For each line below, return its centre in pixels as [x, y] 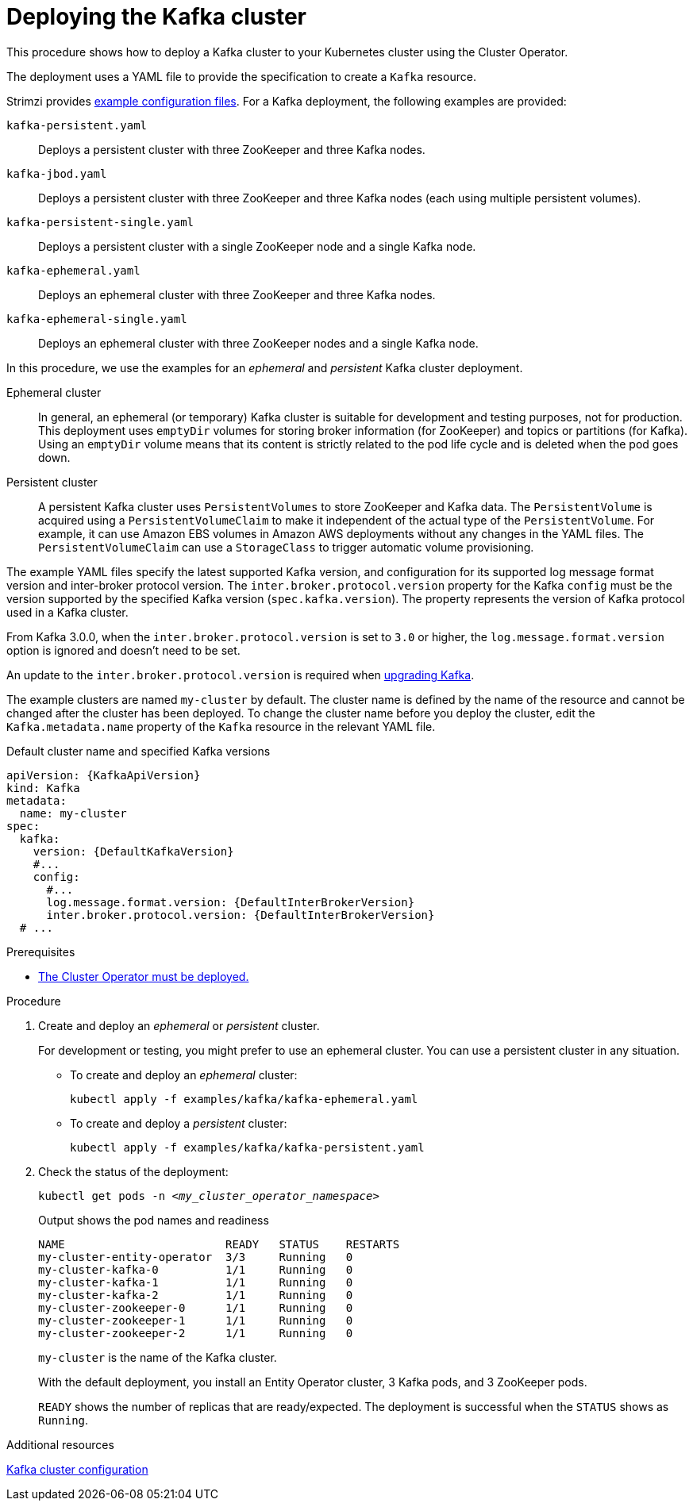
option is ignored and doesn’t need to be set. [123, 650]
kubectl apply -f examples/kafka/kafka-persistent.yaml [247, 1147]
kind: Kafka [43, 788]
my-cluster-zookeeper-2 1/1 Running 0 [196, 1333]
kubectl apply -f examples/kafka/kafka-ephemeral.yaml [244, 1099]
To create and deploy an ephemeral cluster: [184, 1075]
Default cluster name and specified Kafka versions [139, 751]
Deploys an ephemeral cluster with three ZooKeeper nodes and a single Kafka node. [258, 343]
